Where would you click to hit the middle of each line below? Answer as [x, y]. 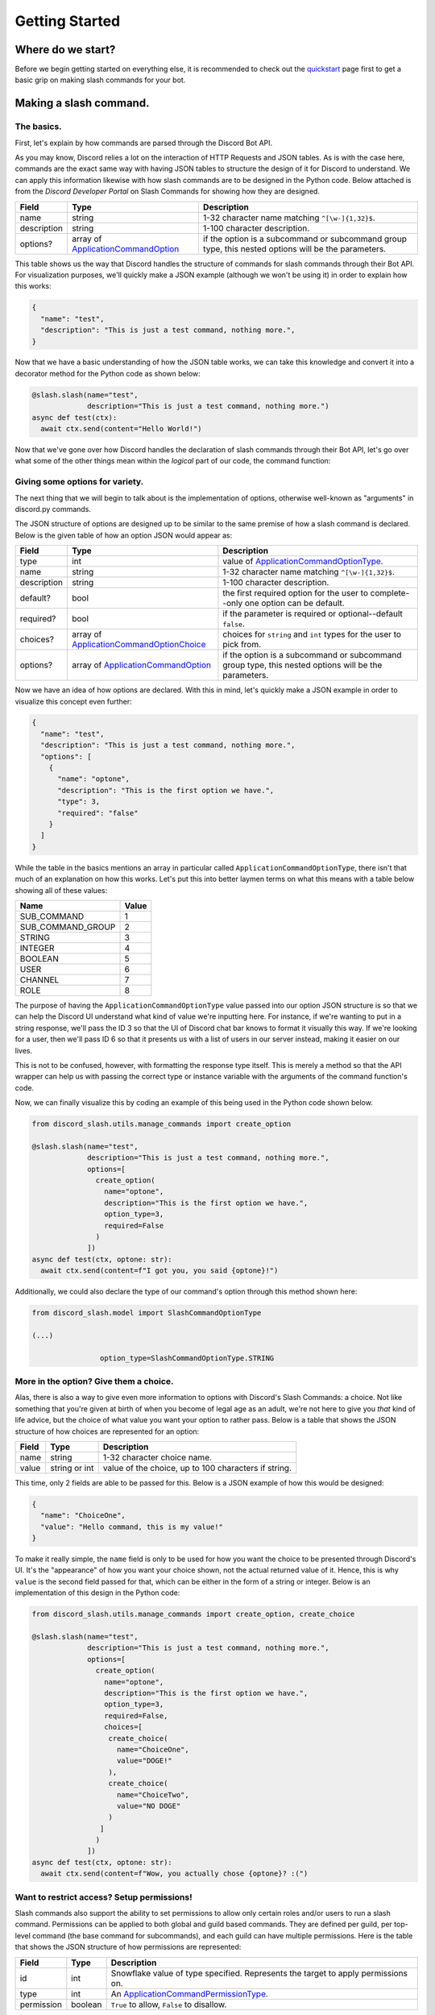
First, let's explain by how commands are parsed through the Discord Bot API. [144, 143]
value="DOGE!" [145, 1761]
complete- [390, 593]
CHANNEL [39, 979]
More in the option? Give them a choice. [94, 1381]
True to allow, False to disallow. [169, 2005]
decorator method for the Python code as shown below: [108, 373]
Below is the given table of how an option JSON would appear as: [124, 535]
